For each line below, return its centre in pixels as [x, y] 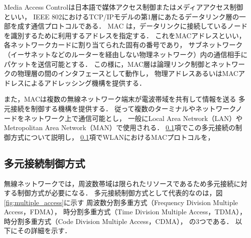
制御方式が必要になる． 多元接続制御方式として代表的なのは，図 [120, 193]
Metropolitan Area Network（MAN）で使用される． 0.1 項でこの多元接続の [120, 127]
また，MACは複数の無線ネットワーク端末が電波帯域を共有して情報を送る [120, 99]
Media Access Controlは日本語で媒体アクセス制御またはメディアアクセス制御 [124, 7]
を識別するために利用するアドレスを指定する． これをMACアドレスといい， [125, 35]
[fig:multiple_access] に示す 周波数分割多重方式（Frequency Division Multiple [121, 202]
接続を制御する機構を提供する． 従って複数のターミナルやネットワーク [123, 108]
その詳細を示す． [44, 231]
